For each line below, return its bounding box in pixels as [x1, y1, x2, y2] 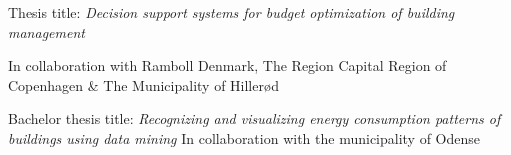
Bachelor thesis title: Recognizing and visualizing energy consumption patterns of [8, 108, 501, 129]
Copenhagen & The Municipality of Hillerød [8, 74, 280, 95]
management [8, 21, 85, 42]
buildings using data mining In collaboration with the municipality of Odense [8, 127, 481, 148]
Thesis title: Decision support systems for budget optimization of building [8, 2, 455, 22]
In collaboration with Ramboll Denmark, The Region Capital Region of [8, 55, 447, 76]
